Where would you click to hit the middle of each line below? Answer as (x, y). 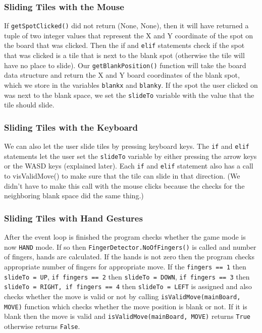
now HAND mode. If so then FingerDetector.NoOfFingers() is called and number (130, 246)
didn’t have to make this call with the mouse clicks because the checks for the (124, 185)
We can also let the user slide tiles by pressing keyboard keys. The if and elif (127, 146)
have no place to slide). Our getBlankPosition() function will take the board (125, 65)
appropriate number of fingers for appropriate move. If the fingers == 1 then (125, 266)
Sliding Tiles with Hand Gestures (73, 218)
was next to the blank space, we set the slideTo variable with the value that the (129, 95)
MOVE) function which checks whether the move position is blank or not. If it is (126, 306)
